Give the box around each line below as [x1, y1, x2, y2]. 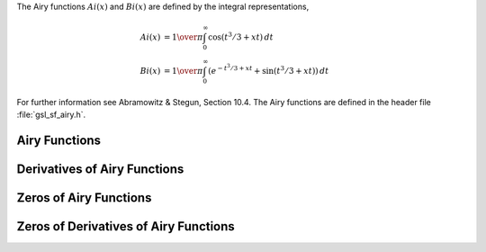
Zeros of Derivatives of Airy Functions [16, 219, 236, 234]
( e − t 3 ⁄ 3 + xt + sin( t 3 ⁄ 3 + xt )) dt [208, 63, 329, 76]
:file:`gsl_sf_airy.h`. [16, 109, 86, 121]
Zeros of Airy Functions [16, 190, 152, 206]
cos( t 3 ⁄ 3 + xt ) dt [208, 31, 274, 42]
